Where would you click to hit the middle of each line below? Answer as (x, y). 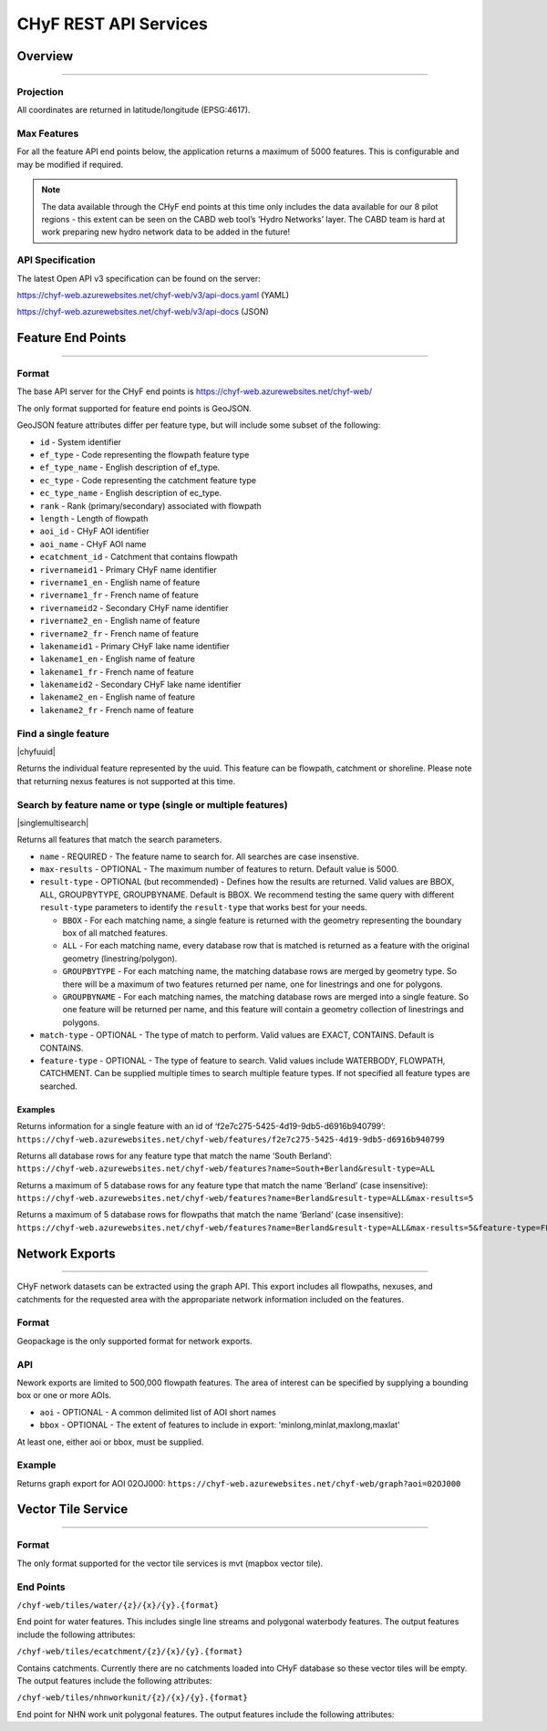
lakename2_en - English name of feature (118, 697)
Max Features (48, 134)
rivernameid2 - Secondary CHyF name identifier (134, 607)
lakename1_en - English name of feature (118, 659)
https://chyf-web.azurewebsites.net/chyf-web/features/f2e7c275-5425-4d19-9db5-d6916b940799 (231, 1139)
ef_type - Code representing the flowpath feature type (144, 455)
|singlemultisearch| (53, 823)
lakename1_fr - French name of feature (117, 671)
